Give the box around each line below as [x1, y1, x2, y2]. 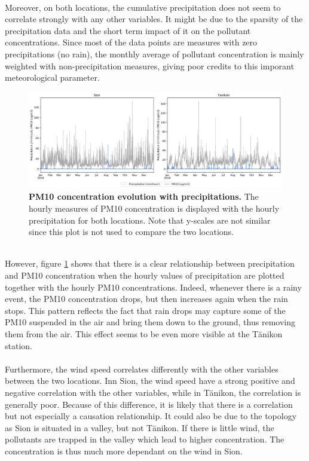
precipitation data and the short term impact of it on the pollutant [5, 24, 251, 36]
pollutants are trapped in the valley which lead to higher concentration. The [5, 433, 284, 445]
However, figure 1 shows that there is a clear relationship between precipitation [5, 257, 295, 270]
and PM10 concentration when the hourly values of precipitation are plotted [5, 268, 284, 281]
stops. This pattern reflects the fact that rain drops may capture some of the [5, 304, 286, 316]
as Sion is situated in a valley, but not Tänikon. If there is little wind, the [5, 421, 274, 433]
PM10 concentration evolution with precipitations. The [29, 190, 259, 203]
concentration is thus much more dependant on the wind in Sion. [5, 444, 243, 457]
